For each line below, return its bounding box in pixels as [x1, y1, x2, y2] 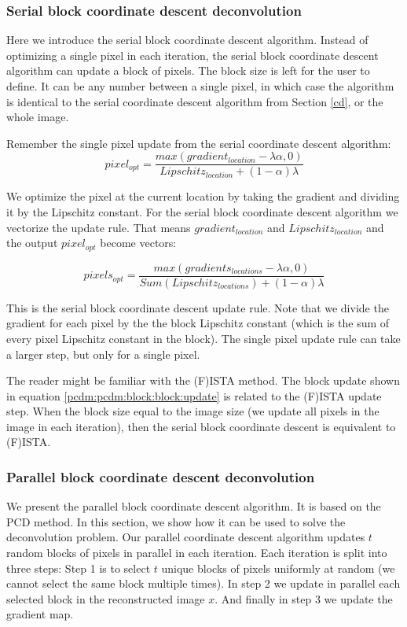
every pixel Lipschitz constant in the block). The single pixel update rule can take [6, 330, 401, 346]
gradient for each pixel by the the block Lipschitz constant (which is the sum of [6, 315, 390, 331]
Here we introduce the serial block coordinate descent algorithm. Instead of [6, 31, 368, 48]
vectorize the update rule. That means [6, 219, 191, 235]
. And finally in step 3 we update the [214, 590, 393, 607]
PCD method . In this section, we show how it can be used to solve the [6, 513, 346, 529]
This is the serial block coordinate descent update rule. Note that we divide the [6, 299, 389, 315]
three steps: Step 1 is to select [6, 559, 151, 576]
